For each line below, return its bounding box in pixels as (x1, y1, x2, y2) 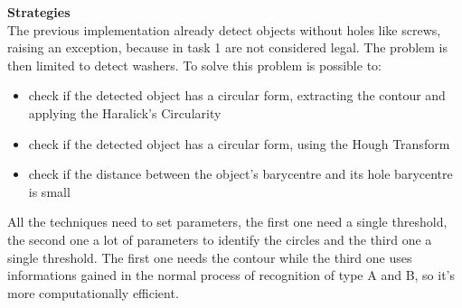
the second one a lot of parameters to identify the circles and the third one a (7, 229, 432, 248)
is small (28, 182, 71, 201)
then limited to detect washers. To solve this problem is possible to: (7, 55, 382, 74)
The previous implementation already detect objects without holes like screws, (7, 20, 441, 39)
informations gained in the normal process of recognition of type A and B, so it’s (7, 266, 456, 285)
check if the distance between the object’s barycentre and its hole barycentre (28, 164, 453, 183)
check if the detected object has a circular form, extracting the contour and (28, 86, 446, 105)
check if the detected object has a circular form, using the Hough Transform (28, 134, 450, 153)
